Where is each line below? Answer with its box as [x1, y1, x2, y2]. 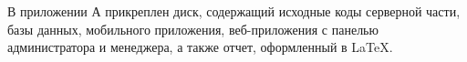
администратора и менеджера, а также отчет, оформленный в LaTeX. [7, 37, 393, 57]
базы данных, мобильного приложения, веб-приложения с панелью [7, 19, 379, 38]
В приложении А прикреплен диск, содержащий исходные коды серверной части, [7, 2, 461, 20]
